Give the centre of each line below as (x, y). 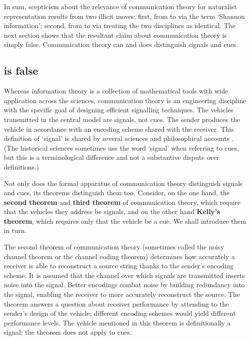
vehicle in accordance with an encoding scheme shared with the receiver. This (119, 129)
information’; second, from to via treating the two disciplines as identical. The (120, 25)
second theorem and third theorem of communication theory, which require (122, 202)
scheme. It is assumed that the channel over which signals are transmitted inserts (125, 275)
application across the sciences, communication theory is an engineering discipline (125, 100)
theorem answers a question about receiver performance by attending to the (117, 303)
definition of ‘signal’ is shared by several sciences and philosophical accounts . (119, 138)
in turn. (15, 230)
